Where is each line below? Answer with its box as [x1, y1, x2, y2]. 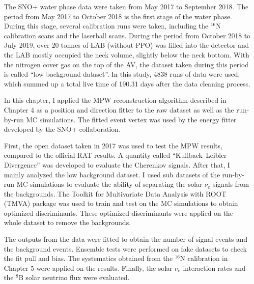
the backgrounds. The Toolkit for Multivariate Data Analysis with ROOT [4, 188, 226, 199]
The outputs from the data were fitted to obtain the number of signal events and [4, 234, 248, 244]
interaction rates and [183, 262, 246, 273]
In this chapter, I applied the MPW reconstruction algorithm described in [4, 95, 226, 105]
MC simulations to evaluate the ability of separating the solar [16, 179, 202, 189]
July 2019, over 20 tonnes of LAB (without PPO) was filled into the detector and [4, 40, 249, 50]
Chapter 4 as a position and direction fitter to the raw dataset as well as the [4, 104, 234, 114]
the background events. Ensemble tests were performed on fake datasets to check [4, 243, 247, 254]
